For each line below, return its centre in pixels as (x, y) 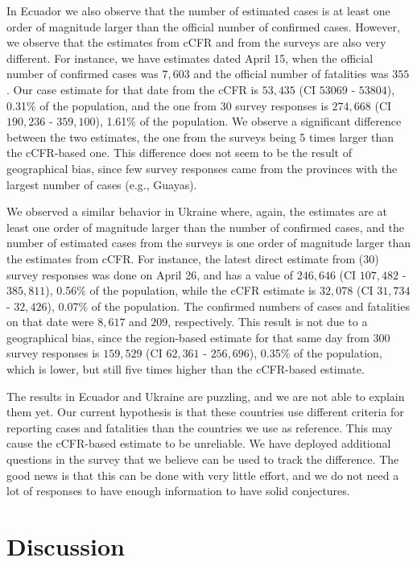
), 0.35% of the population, (316, 353)
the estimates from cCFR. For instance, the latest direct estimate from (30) (193, 258)
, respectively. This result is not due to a (268, 322)
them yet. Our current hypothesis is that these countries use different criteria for (205, 412)
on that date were (50, 322)
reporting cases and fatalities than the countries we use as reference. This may (200, 427)
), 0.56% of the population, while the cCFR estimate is (181, 290)
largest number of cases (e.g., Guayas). (102, 184)
